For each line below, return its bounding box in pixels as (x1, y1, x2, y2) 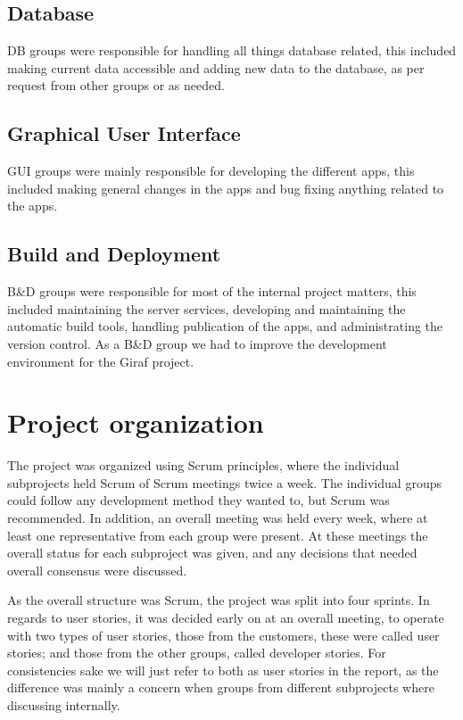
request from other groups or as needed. (7, 76, 225, 95)
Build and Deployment (7, 240, 221, 268)
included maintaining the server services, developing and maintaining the (7, 299, 406, 318)
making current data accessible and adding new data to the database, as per (7, 58, 425, 77)
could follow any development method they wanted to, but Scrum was (7, 491, 390, 509)
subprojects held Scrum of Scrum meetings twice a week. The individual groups (7, 473, 442, 492)
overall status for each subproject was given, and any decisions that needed (7, 543, 418, 562)
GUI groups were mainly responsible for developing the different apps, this (7, 161, 415, 180)
